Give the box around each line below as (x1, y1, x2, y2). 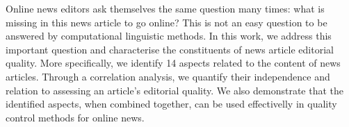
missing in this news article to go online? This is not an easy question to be (6, 15, 327, 29)
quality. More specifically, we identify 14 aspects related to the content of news (6, 56, 341, 70)
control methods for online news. (6, 110, 145, 124)
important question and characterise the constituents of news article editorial (6, 42, 334, 56)
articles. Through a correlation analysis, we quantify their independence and (6, 69, 330, 83)
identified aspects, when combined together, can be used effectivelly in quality (6, 96, 337, 111)
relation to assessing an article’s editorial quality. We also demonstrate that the (6, 83, 344, 97)
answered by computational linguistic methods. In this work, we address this (6, 28, 332, 43)
